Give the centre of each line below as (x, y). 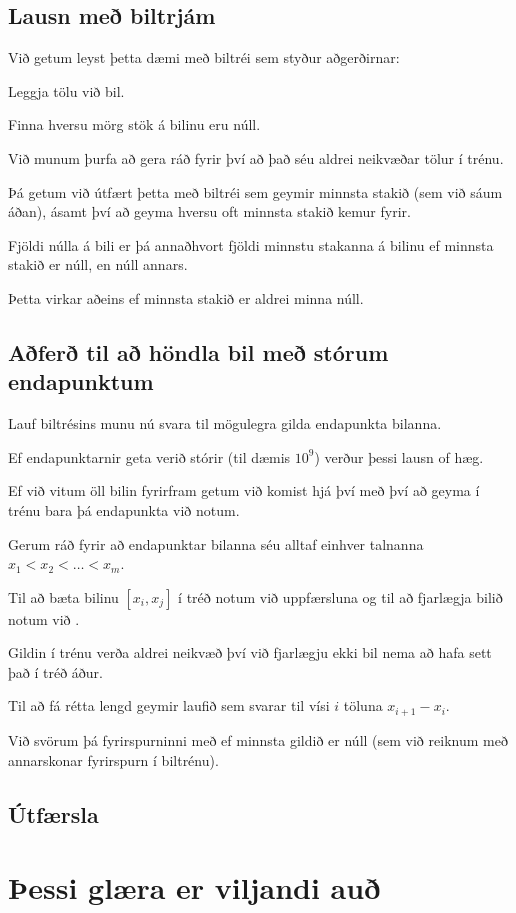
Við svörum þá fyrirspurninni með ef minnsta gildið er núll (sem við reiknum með (258, 739)
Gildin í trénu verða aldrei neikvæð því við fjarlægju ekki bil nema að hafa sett (250, 652)
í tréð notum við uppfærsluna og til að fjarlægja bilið (340, 596)
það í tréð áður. (55, 671)
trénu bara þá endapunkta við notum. (124, 509)
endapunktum (81, 381)
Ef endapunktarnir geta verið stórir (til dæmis (149, 456)
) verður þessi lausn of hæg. (399, 456)
